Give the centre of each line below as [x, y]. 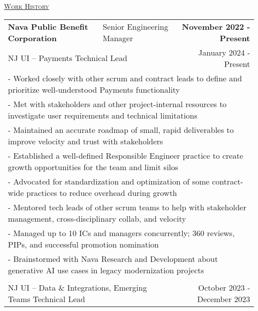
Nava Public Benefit [48, 26]
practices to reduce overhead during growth [102, 192]
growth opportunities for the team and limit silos [93, 167]
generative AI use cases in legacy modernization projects [106, 270]
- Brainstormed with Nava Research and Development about [113, 258]
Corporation [32, 38]
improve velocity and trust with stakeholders [86, 141]
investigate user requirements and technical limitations [103, 115]
